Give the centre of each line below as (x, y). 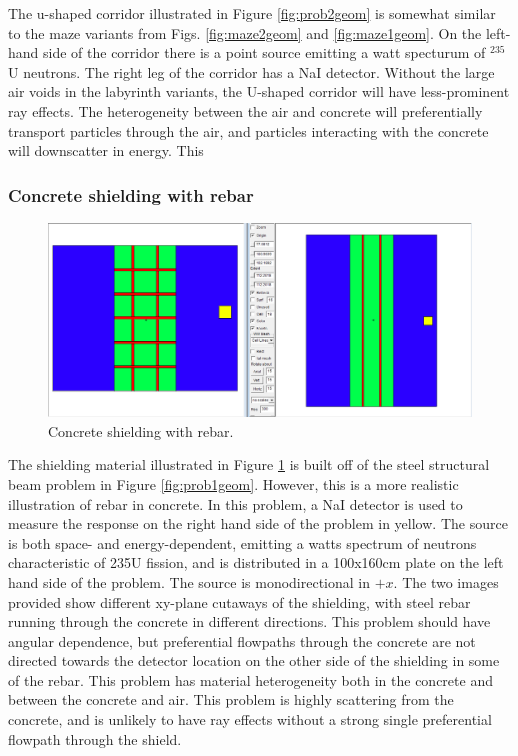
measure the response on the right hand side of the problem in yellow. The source (258, 523)
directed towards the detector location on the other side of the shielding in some (254, 660)
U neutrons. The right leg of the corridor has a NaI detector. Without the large (251, 71)
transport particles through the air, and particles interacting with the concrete (248, 130)
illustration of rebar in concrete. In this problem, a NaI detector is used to (235, 503)
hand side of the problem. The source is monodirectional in (189, 581)
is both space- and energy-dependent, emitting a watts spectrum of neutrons (242, 542)
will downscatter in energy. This (106, 150)
